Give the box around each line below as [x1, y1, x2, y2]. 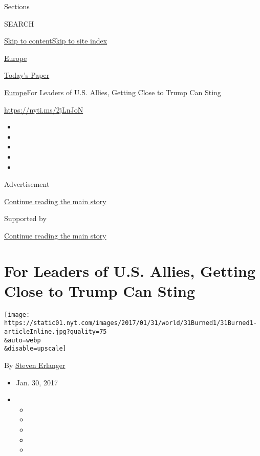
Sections [4, 1, 30, 11]
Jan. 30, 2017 [16, 377, 58, 387]
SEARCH [4, 18, 34, 29]
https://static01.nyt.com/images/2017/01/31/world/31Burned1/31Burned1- [4, 319, 257, 327]
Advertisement [4, 179, 50, 189]
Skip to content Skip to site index [4, 35, 107, 46]
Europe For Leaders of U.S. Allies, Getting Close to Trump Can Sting [4, 86, 221, 97]
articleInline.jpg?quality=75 [4, 328, 107, 336]
